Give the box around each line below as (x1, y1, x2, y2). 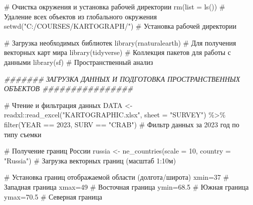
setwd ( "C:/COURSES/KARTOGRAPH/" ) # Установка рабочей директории (4, 21, 237, 31)
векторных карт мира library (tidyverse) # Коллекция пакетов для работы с (4, 47, 231, 57)
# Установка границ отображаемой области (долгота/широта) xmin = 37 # (4, 172, 229, 182)
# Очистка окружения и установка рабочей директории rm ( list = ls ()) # (4, 1, 225, 11)
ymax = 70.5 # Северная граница (4, 191, 102, 202)
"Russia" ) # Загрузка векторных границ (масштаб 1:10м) (4, 155, 176, 165)
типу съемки (4, 129, 42, 139)
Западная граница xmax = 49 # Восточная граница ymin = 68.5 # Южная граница (4, 181, 249, 192)
